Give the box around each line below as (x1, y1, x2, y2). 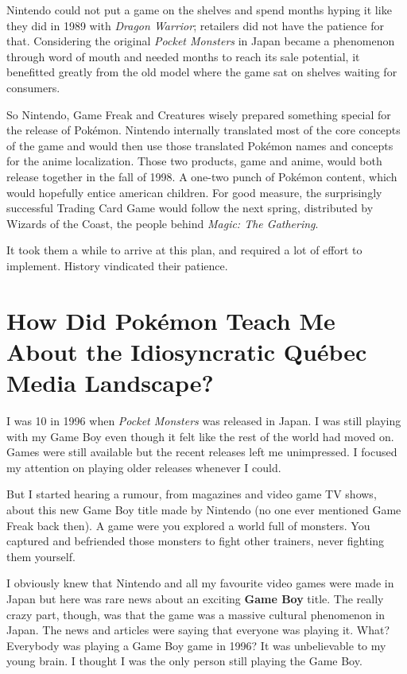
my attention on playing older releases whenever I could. (6, 459, 281, 475)
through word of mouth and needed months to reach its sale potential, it (6, 48, 360, 64)
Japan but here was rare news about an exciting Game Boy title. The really (6, 590, 384, 606)
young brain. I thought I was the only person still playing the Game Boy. (6, 653, 362, 669)
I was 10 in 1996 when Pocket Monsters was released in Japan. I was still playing (6, 413, 401, 428)
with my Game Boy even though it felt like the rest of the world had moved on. (6, 428, 394, 444)
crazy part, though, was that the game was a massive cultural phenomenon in (6, 606, 386, 622)
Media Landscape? (6, 366, 214, 399)
